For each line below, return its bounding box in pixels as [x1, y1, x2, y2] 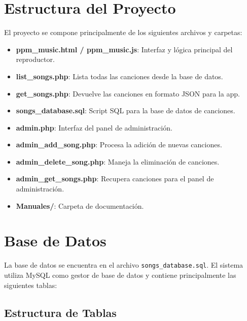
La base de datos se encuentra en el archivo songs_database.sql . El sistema [4, 260, 243, 270]
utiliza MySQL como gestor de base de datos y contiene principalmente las [4, 270, 236, 280]
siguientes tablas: [4, 279, 57, 290]
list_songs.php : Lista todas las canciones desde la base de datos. [16, 71, 223, 81]
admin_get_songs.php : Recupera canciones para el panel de [16, 173, 214, 184]
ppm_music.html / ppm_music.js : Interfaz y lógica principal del [16, 44, 233, 54]
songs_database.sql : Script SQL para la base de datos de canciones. [16, 105, 235, 116]
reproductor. [16, 54, 55, 65]
